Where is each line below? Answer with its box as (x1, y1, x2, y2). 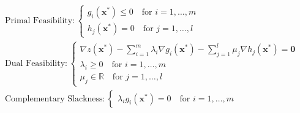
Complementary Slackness (4, 94, 103, 103)
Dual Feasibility (4, 59, 66, 68)
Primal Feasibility (4, 16, 73, 25)
